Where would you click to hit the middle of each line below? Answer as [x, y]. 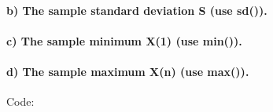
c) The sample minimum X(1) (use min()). [124, 40]
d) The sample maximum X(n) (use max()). [128, 71]
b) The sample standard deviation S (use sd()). [137, 10]
